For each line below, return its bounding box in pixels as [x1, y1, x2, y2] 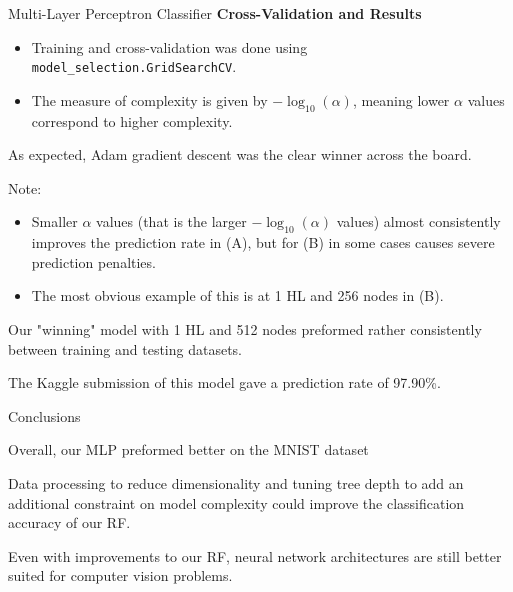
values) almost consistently [336, 211, 501, 232]
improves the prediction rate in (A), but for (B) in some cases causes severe [31, 232, 495, 253]
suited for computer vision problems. [8, 565, 233, 586]
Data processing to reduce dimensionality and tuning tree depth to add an [8, 472, 464, 493]
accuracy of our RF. [8, 512, 131, 533]
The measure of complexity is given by [31, 89, 268, 110]
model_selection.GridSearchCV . [31, 56, 237, 77]
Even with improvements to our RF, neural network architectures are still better [8, 545, 502, 566]
